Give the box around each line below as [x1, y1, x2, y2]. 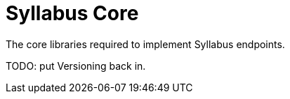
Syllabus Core [6, 1, 139, 25]
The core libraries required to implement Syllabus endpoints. [6, 38, 285, 50]
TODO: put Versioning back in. [6, 59, 146, 72]
